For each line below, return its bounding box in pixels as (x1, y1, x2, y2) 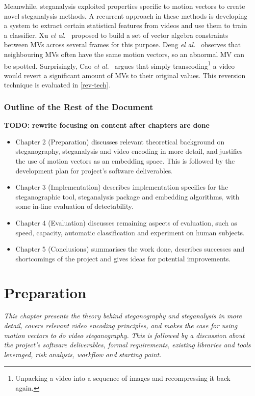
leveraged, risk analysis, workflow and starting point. (4, 349, 161, 359)
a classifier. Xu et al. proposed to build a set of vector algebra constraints (4, 29, 229, 40)
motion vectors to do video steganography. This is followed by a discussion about (4, 330, 245, 340)
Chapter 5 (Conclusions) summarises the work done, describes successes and (15, 244, 245, 254)
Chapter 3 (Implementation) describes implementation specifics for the (15, 182, 228, 192)
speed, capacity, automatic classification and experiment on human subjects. (15, 227, 245, 237)
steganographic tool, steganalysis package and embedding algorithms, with (15, 191, 240, 201)
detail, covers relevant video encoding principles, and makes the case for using (4, 320, 237, 331)
